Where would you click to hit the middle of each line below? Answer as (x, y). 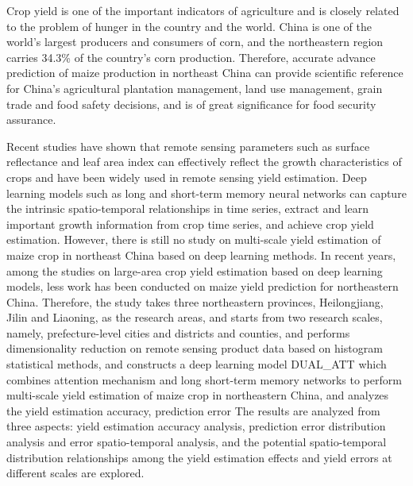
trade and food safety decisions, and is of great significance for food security (191, 104)
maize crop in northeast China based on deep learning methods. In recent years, (201, 255)
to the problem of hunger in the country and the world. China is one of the (189, 26)
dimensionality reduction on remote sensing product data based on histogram (195, 348)
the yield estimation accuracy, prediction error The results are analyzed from (193, 410)
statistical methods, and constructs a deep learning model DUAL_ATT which (197, 364)
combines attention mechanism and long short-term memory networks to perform (204, 379)
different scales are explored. (75, 473)
